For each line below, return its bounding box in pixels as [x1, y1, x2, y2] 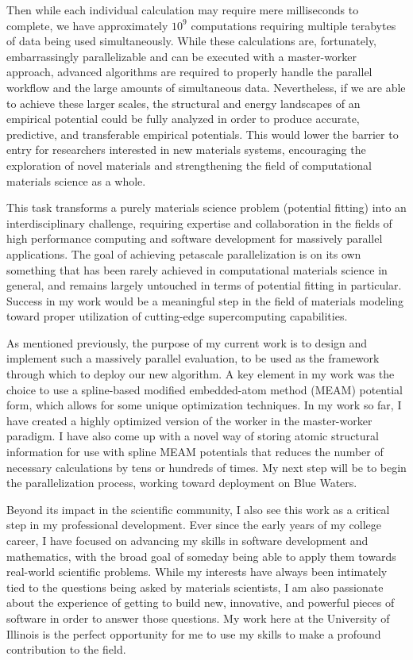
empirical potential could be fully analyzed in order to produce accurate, [6, 110, 360, 127]
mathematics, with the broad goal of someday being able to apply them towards [6, 547, 396, 564]
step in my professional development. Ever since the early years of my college [6, 516, 382, 533]
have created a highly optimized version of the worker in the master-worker [6, 412, 372, 428]
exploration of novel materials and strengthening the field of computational [6, 156, 372, 173]
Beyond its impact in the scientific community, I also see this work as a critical [6, 501, 390, 517]
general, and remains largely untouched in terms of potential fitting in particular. [6, 277, 402, 294]
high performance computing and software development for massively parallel [6, 230, 383, 247]
